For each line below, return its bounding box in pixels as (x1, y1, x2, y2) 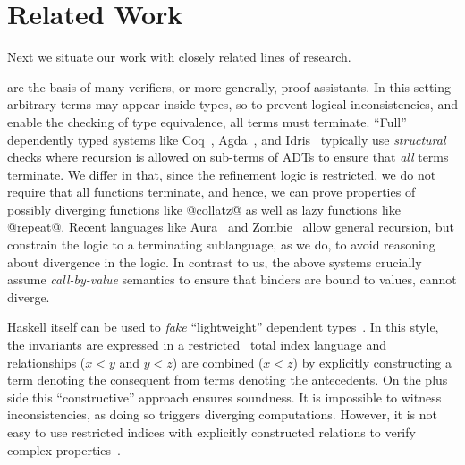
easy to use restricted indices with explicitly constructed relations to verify (7, 423, 416, 441)
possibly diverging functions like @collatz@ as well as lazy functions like (7, 199, 401, 218)
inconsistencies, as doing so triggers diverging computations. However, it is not (7, 405, 438, 424)
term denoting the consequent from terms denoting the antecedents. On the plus (7, 370, 448, 389)
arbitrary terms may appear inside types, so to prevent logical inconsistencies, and (7, 95, 458, 114)
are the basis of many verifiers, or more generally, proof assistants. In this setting (7, 77, 452, 96)
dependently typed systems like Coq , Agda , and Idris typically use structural (7, 130, 446, 148)
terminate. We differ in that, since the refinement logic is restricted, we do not (7, 165, 436, 183)
